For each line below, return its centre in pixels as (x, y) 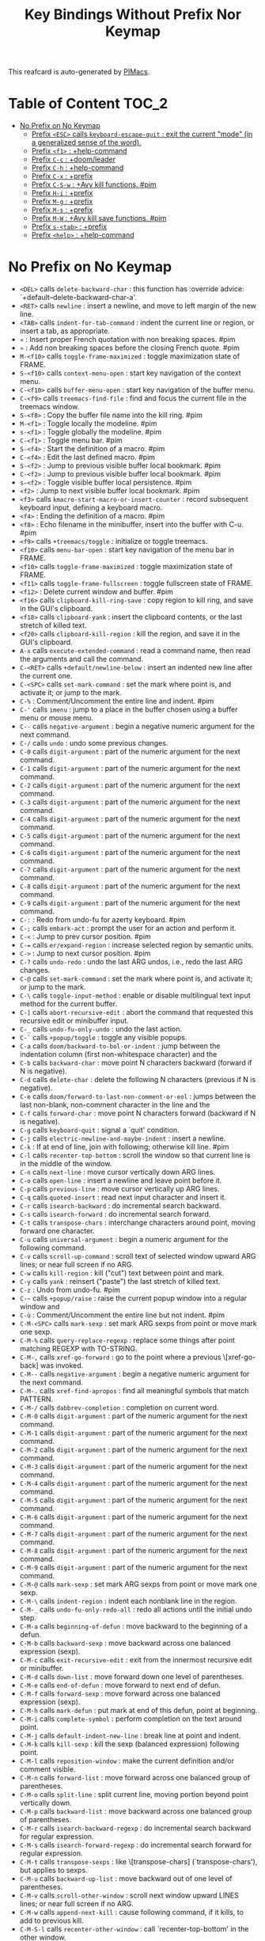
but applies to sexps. (54, 1871)
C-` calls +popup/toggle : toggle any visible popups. (103, 1038)
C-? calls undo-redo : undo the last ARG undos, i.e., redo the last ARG (131, 962)
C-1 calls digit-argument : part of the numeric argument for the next (130, 769)
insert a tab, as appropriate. (65, 331)
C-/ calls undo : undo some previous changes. (94, 743)
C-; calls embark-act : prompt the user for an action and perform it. (128, 929)
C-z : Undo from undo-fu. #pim (70, 1290)
